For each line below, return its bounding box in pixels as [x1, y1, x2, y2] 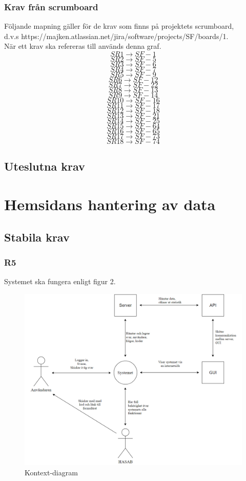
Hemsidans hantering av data [4, 193, 216, 214]
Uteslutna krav [4, 158, 85, 174]
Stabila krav [4, 229, 70, 245]
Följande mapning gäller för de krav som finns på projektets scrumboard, [4, 21, 234, 31]
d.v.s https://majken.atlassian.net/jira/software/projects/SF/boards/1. [4, 30, 229, 41]
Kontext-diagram [25, 467, 78, 478]
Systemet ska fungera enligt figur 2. [4, 276, 116, 287]
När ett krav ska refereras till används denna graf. [4, 41, 161, 51]
